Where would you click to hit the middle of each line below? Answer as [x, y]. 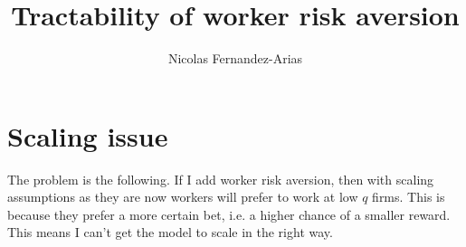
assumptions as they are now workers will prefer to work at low [183, 197]
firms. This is [409, 197]
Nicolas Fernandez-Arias [235, 58]
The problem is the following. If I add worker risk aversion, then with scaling [221, 179]
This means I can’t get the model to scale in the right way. [170, 232]
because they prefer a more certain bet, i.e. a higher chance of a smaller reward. [229, 214]
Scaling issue [88, 135]
